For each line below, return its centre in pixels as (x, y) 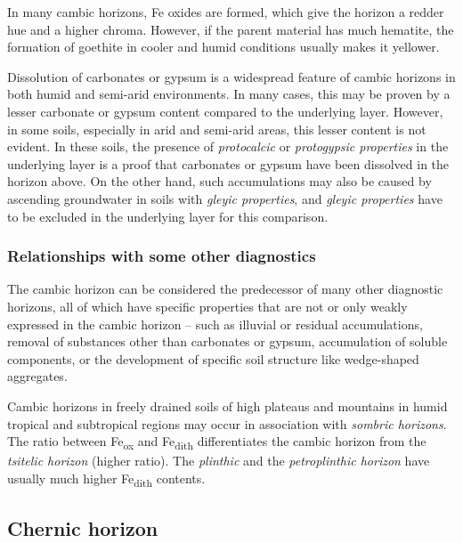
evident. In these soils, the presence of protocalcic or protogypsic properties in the (228, 146)
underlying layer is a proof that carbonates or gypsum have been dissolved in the (228, 163)
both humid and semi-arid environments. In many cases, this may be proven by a (229, 94)
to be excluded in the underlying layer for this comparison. (168, 216)
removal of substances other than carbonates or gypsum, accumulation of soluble (227, 341)
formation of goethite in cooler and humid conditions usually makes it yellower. (223, 47)
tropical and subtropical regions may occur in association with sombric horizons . (227, 423)
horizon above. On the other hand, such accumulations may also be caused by (219, 181)
